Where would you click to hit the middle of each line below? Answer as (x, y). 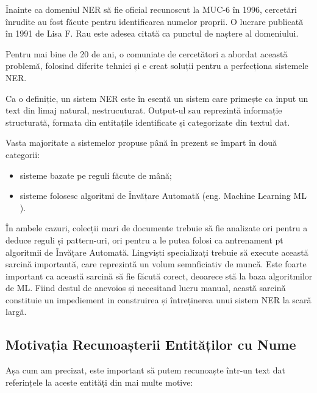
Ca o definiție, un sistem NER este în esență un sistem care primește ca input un (157, 98)
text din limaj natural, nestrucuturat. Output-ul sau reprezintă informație (144, 110)
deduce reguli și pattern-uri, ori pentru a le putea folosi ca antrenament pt (144, 240)
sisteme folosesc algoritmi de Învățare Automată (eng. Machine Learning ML (163, 196)
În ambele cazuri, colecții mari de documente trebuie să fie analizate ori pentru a (157, 228)
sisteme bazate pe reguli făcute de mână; (96, 175)
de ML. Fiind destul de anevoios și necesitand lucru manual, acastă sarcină (146, 288)
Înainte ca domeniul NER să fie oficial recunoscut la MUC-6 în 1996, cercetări (151, 9)
